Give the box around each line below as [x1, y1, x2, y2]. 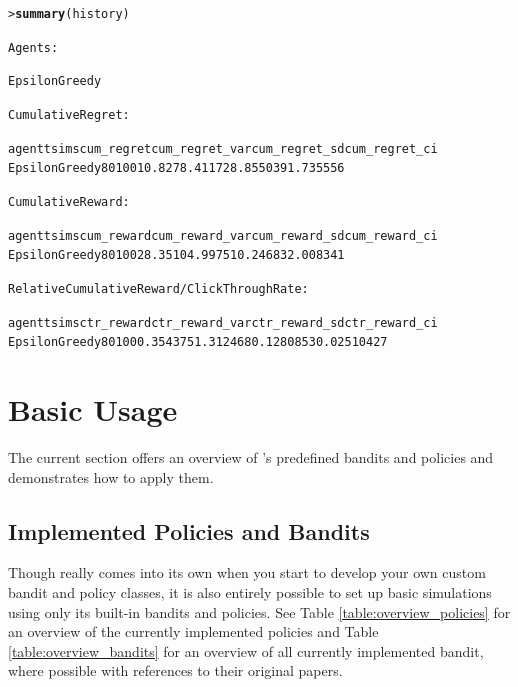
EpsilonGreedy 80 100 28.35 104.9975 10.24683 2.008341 [8, 248, 345, 263]
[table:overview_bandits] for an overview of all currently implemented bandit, [8, 640, 484, 661]
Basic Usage [8, 389, 178, 430]
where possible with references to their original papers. [8, 660, 343, 681]
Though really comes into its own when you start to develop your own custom [8, 562, 486, 583]
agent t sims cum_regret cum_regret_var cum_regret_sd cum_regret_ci [8, 141, 438, 156]
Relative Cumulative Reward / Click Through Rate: [8, 281, 309, 296]
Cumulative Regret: [8, 107, 130, 122]
